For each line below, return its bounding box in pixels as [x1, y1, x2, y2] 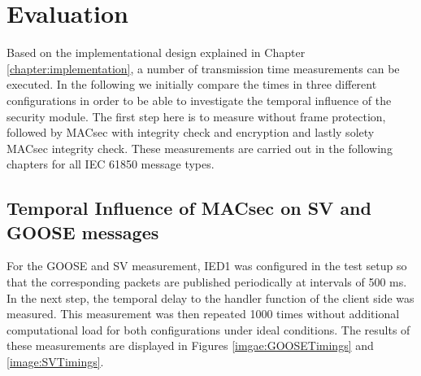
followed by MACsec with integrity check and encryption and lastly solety [7, 124, 375, 141]
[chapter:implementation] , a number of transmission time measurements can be [7, 59, 400, 77]
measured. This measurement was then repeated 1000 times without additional [7, 305, 400, 322]
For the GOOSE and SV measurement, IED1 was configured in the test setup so [7, 257, 407, 274]
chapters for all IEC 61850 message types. [7, 155, 215, 173]
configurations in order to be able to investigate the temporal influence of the [7, 91, 392, 108]
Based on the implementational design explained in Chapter [7, 44, 306, 61]
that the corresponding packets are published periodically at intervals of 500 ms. [7, 273, 407, 291]
